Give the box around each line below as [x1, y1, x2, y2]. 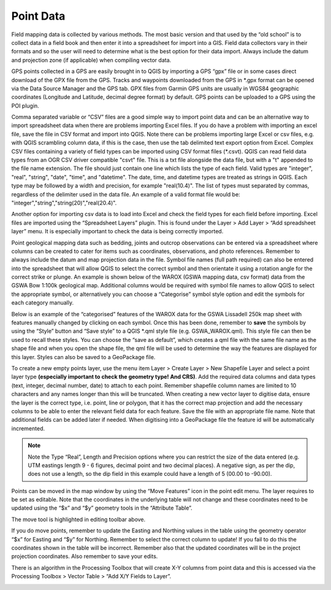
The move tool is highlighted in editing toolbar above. [11, 516, 146, 523]
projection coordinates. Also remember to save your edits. [11, 553, 158, 560]
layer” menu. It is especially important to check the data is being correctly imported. [11, 228, 224, 235]
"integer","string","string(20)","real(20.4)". [11, 199, 117, 206]
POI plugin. [11, 102, 39, 109]
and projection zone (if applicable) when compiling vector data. [11, 56, 172, 64]
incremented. [11, 424, 45, 432]
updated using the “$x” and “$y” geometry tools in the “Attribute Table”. [11, 504, 192, 512]
